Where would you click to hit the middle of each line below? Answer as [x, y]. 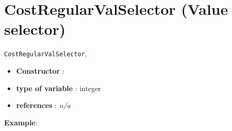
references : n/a [43, 105]
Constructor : [40, 70]
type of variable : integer [59, 88]
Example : [21, 122]
